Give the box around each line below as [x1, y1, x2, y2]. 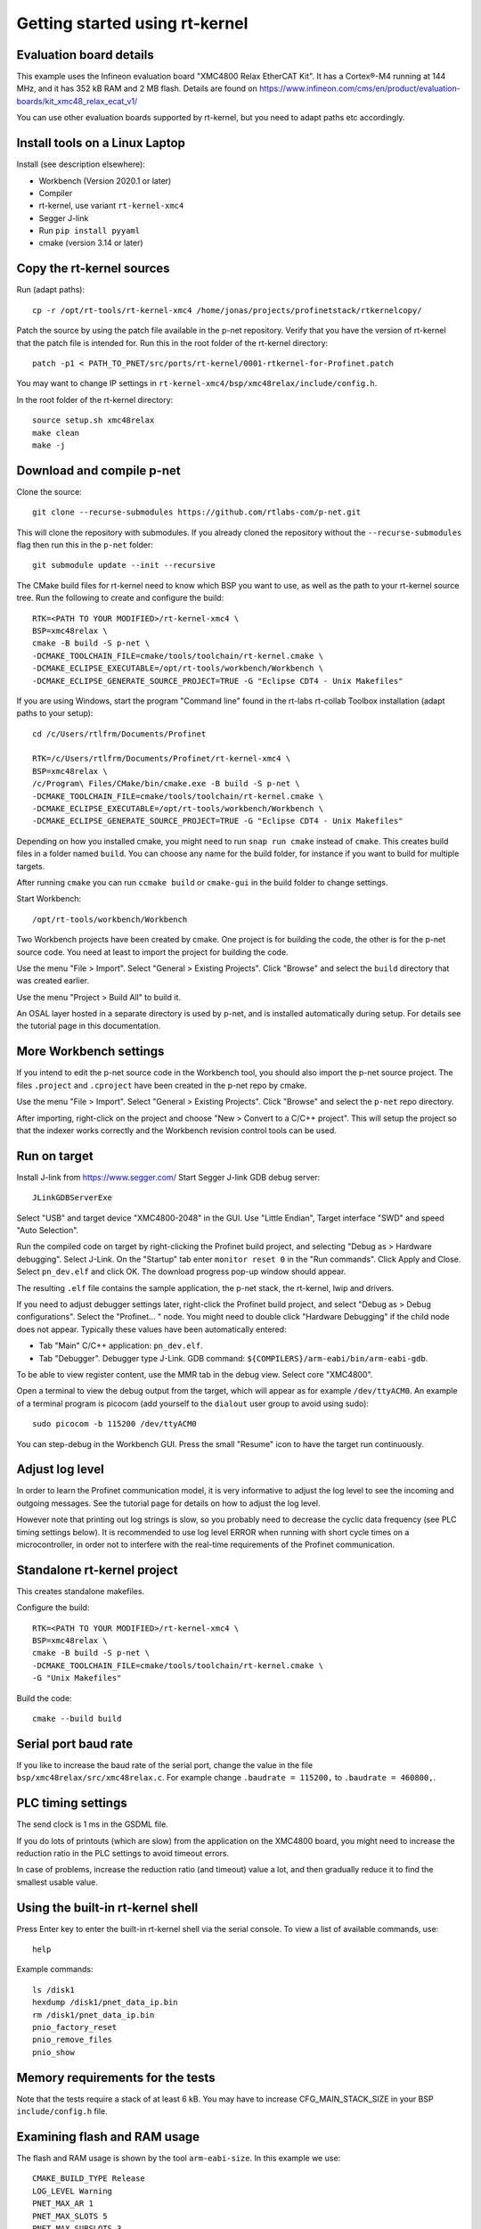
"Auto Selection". [16, 1225, 79, 1236]
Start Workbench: [16, 893, 82, 904]
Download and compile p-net [16, 463, 182, 478]
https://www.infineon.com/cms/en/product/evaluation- [258, 83, 461, 94]
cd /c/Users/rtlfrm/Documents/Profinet [32, 728, 207, 739]
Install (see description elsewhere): [16, 159, 146, 169]
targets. [16, 860, 45, 871]
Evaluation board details [16, 47, 155, 62]
